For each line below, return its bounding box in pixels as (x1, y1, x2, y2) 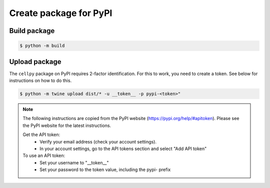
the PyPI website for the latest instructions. (22, 122, 111, 128)
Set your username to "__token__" (39, 159, 109, 165)
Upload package (9, 57, 61, 66)
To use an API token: (22, 152, 65, 158)
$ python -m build (19, 43, 65, 48)
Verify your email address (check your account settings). (39, 138, 157, 144)
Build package (9, 26, 55, 35)
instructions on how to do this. (9, 77, 72, 83)
